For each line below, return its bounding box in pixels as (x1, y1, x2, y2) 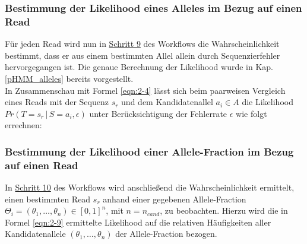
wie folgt (236, 107, 267, 119)
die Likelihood (242, 96, 293, 108)
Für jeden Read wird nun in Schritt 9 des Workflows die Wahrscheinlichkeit (5, 37, 280, 50)
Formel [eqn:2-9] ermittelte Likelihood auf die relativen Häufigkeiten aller (5, 216, 271, 228)
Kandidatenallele (5, 227, 66, 240)
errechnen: (5, 119, 42, 131)
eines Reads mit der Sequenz (5, 96, 109, 108)
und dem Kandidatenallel (121, 96, 213, 108)
